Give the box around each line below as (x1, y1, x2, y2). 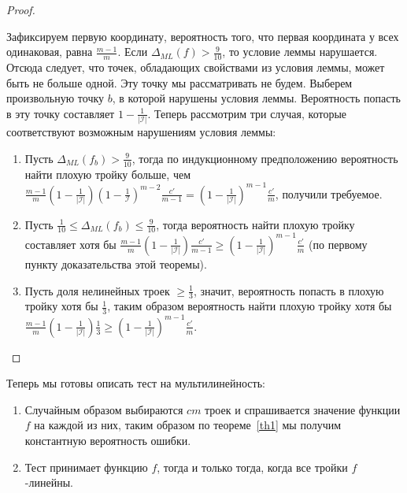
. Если (117, 43, 148, 60)
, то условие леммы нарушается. (222, 43, 378, 60)
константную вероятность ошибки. (24, 432, 191, 449)
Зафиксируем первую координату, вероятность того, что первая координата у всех (6, 28, 399, 44)
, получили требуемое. (275, 185, 383, 202)
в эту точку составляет (6, 105, 115, 121)
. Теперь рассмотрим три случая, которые (147, 105, 347, 121)
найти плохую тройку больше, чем (24, 165, 191, 182)
